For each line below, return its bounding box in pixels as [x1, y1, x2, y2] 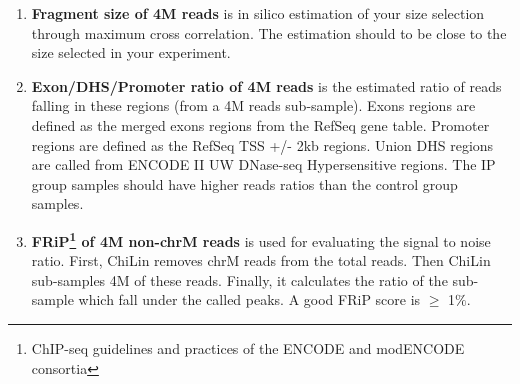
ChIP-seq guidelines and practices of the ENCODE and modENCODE [31, 337, 465, 358]
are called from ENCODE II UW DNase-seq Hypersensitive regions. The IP [31, 154, 496, 175]
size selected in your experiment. [31, 42, 231, 63]
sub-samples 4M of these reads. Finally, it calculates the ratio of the [31, 269, 448, 290]
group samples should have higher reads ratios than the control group [31, 173, 458, 194]
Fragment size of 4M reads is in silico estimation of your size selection [31, 3, 485, 23]
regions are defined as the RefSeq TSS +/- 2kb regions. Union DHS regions [31, 134, 494, 155]
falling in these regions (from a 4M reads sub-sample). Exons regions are [31, 95, 476, 116]
